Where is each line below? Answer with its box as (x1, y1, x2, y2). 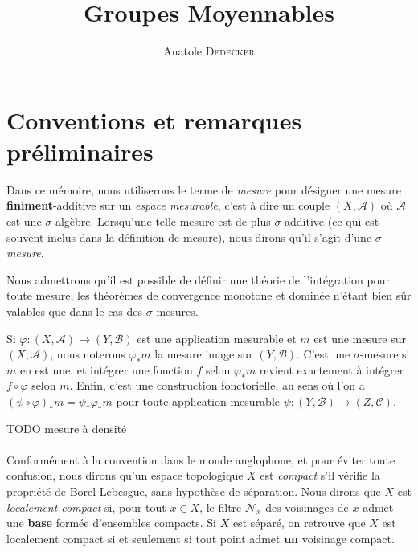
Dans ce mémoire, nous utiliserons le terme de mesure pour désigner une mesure (6, 181, 401, 198)
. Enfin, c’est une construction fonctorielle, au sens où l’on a (69, 377, 365, 394)
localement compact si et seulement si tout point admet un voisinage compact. (6, 530, 395, 546)
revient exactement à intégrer (259, 361, 404, 378)
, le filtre (199, 498, 242, 515)
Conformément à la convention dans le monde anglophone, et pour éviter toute (6, 451, 395, 468)
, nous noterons (50, 346, 125, 362)
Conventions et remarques (6, 103, 302, 136)
